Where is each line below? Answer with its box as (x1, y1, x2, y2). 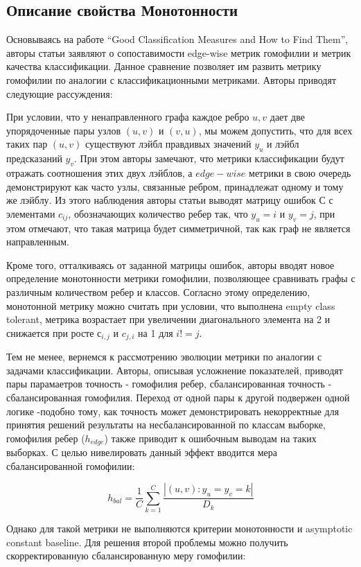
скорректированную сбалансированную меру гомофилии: (6, 548, 246, 563)
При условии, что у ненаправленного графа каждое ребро (6, 110, 249, 124)
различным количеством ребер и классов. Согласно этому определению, (6, 284, 310, 299)
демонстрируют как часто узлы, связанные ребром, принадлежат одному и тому (6, 179, 344, 193)
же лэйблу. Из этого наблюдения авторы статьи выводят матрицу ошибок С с (6, 193, 333, 207)
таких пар (6, 137, 48, 151)
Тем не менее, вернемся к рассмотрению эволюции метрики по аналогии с (6, 349, 322, 364)
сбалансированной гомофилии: (6, 458, 135, 473)
